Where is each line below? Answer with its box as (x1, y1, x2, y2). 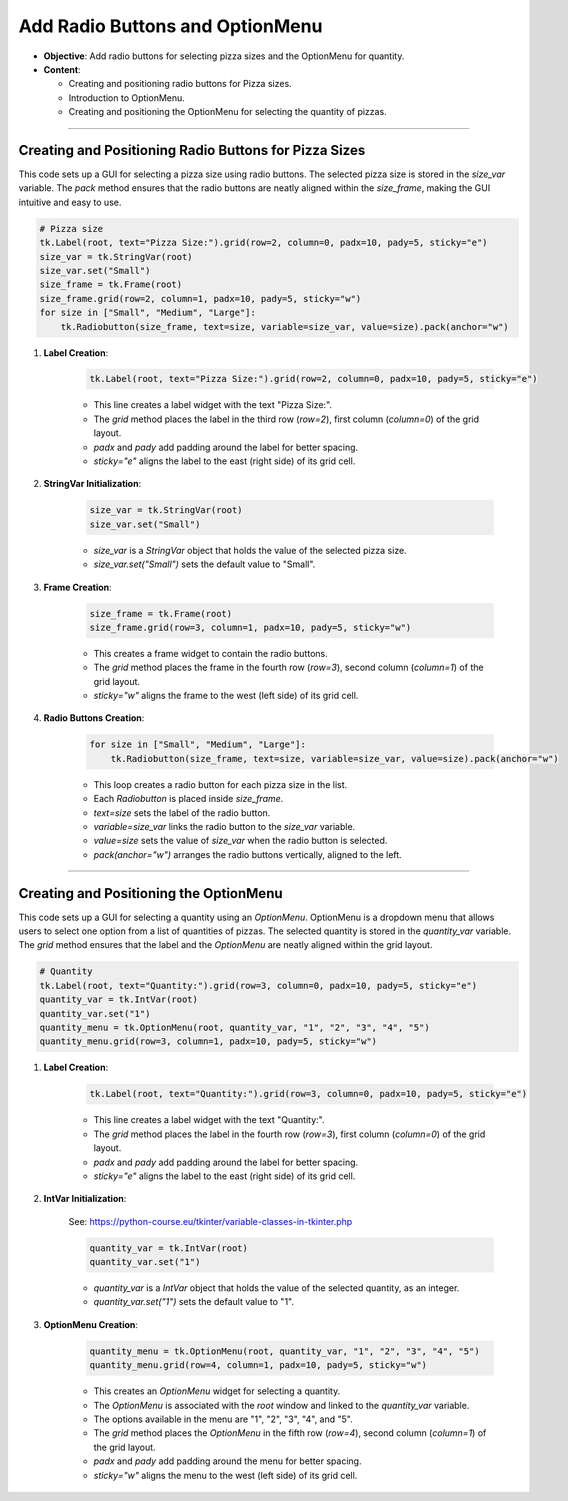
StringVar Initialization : (43, 478, 142, 490)
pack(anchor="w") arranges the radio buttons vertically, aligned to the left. (93, 848, 402, 860)
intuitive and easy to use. (18, 196, 122, 208)
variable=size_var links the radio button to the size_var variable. (93, 821, 356, 833)
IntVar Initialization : (43, 1193, 127, 1205)
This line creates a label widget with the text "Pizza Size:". (93, 399, 333, 411)
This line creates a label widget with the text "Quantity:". (93, 1114, 325, 1126)
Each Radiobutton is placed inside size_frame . (93, 793, 284, 805)
